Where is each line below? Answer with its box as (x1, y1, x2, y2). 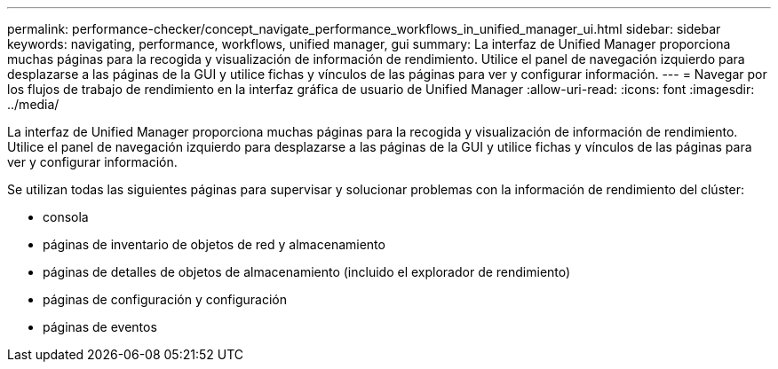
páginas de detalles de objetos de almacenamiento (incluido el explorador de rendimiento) (43, 264, 571, 279)
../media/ (7, 97, 60, 112)
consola (43, 209, 89, 224)
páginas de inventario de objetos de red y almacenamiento (43, 237, 385, 252)
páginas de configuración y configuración (43, 292, 287, 307)
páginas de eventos (43, 319, 157, 334)
